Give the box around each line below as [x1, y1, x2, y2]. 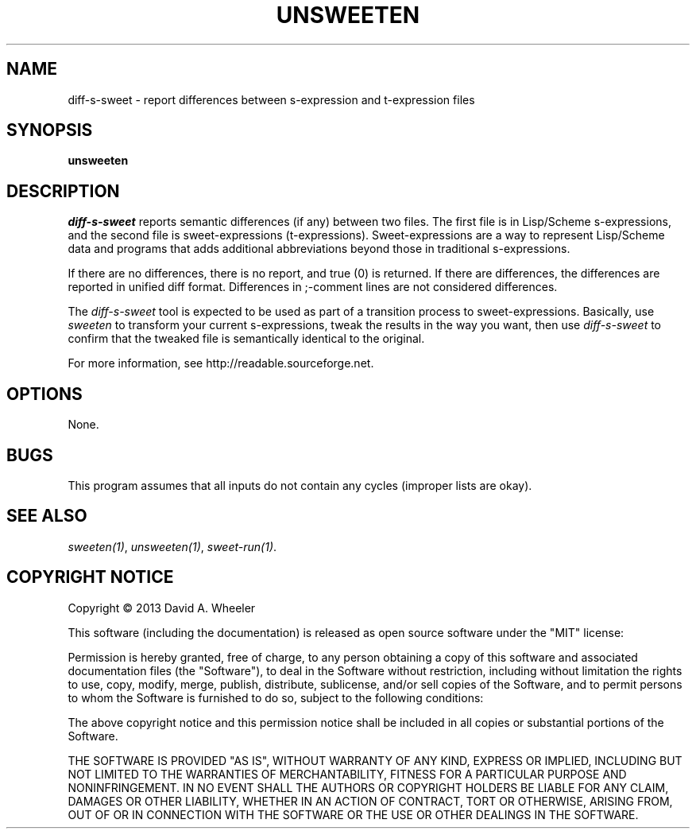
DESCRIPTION [6, 181, 120, 201]
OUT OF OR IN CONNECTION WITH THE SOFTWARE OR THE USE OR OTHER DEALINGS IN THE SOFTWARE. [68, 807, 639, 821]
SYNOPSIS [6, 120, 93, 141]
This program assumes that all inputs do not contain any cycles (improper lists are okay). [68, 478, 532, 492]
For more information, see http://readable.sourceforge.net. [68, 356, 374, 371]
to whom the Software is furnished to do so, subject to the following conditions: [68, 690, 484, 705]
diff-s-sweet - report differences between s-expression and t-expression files [68, 92, 475, 107]
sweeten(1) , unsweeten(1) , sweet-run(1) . [68, 539, 277, 553]
